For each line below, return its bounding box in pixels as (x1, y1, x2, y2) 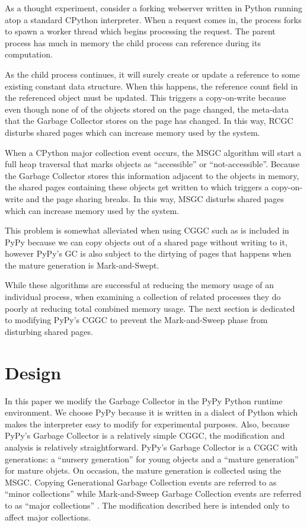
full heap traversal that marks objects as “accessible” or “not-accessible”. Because (5, 158, 300, 170)
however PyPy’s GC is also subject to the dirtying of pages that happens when (5, 247, 292, 260)
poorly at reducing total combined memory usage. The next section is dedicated (5, 302, 295, 314)
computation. (5, 48, 53, 60)
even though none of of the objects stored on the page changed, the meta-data (5, 103, 289, 115)
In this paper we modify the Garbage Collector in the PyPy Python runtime (5, 394, 283, 407)
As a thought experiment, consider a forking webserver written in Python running (5, 2, 303, 14)
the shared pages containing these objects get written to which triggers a (5, 181, 269, 193)
